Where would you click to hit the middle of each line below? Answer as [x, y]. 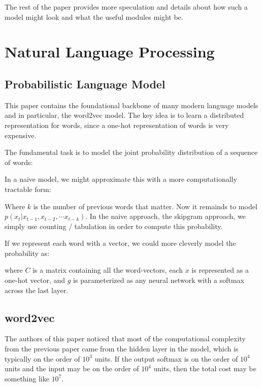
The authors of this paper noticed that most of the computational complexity [125, 338]
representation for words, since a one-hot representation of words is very [117, 125]
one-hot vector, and [35, 280]
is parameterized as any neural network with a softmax [159, 280]
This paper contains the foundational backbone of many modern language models [132, 105]
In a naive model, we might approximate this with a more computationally [121, 179]
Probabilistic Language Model [85, 84]
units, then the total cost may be [205, 368]
